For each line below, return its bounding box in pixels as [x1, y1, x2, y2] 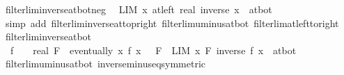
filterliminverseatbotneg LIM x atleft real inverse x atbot [5, 2, 272, 16]
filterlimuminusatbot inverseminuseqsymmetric [5, 56, 206, 71]
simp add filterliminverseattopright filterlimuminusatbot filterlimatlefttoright [5, 15, 339, 30]
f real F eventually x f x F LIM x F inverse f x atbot [10, 42, 297, 57]
